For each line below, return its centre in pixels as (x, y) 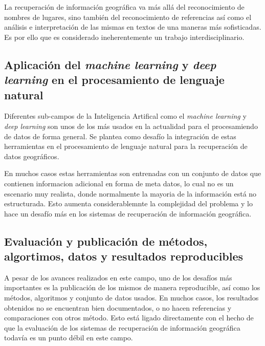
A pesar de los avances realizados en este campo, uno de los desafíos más (118, 277)
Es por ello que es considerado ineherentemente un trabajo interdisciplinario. (124, 37)
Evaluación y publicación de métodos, (106, 241)
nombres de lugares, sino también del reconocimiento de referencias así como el (128, 17)
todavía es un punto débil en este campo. (69, 338)
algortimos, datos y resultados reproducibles (124, 256)
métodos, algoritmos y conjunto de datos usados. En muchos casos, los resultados (131, 298)
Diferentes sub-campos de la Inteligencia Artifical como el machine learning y (125, 116)
